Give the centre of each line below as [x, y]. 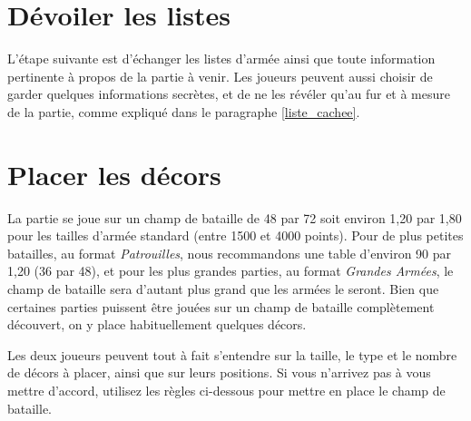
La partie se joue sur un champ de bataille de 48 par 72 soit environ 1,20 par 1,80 [235, 217]
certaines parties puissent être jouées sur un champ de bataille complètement [221, 306]
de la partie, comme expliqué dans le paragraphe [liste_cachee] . [184, 111]
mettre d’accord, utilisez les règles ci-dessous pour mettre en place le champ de [226, 390]
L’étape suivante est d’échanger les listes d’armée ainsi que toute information [221, 59]
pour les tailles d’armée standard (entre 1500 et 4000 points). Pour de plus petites [235, 235]
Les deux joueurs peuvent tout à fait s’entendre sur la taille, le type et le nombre [232, 354]
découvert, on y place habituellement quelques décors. [157, 324]
